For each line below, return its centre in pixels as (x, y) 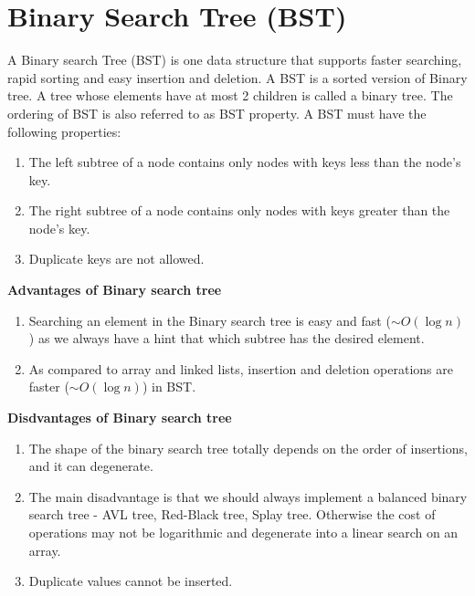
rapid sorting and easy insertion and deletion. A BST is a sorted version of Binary (237, 77)
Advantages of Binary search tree (115, 290)
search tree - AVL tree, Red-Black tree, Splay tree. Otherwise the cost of (232, 514)
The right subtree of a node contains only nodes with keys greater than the (239, 210)
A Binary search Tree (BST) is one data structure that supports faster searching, (235, 60)
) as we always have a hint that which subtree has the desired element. (227, 338)
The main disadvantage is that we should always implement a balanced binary (248, 496)
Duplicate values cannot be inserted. (131, 581)
